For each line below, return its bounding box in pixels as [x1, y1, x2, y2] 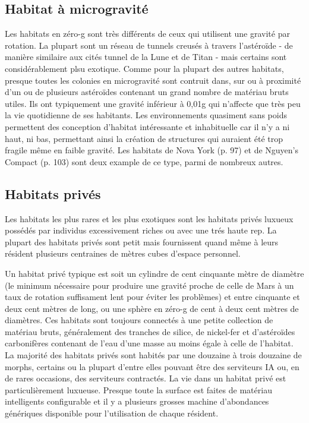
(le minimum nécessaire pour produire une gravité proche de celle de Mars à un [5, 279, 294, 291]
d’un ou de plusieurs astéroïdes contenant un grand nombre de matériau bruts [5, 86, 289, 98]
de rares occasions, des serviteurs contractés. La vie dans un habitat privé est [5, 372, 286, 384]
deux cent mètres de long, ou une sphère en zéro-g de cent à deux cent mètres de [5, 302, 299, 314]
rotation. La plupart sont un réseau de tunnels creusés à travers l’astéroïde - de [5, 39, 293, 51]
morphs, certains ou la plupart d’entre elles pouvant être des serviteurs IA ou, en [5, 360, 299, 373]
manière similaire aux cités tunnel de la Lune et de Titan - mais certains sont [5, 50, 287, 63]
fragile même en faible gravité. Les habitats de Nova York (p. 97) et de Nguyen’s [5, 144, 299, 156]
